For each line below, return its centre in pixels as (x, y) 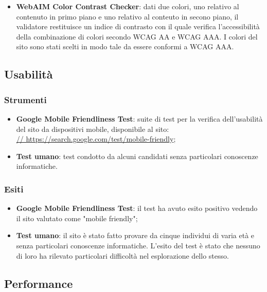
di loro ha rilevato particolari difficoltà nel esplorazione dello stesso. (122, 255)
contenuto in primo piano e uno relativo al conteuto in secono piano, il (127, 16)
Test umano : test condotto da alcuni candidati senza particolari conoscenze (137, 156)
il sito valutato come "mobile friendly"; (77, 218)
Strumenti (25, 99)
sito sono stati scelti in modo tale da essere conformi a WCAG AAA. (125, 46)
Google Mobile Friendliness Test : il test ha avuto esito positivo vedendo (137, 208)
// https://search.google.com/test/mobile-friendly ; (96, 139)
